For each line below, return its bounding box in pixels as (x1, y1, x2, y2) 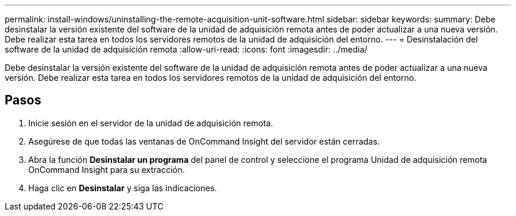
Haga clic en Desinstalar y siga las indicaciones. (28, 182, 217, 193)
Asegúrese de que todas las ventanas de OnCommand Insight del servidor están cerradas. (28, 136, 380, 146)
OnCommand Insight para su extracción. (28, 164, 185, 175)
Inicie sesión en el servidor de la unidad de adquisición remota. (28, 117, 273, 128)
